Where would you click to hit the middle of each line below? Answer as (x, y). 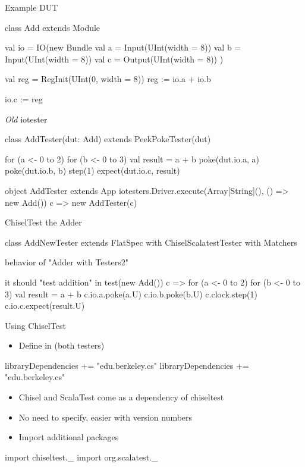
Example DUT (32, 7)
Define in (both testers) (62, 345)
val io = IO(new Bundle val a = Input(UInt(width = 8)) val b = (123, 47)
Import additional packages (69, 437)
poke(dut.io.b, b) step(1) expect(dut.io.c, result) (92, 170)
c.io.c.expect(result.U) (45, 305)
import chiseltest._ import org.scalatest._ (81, 457)
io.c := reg (24, 98)
